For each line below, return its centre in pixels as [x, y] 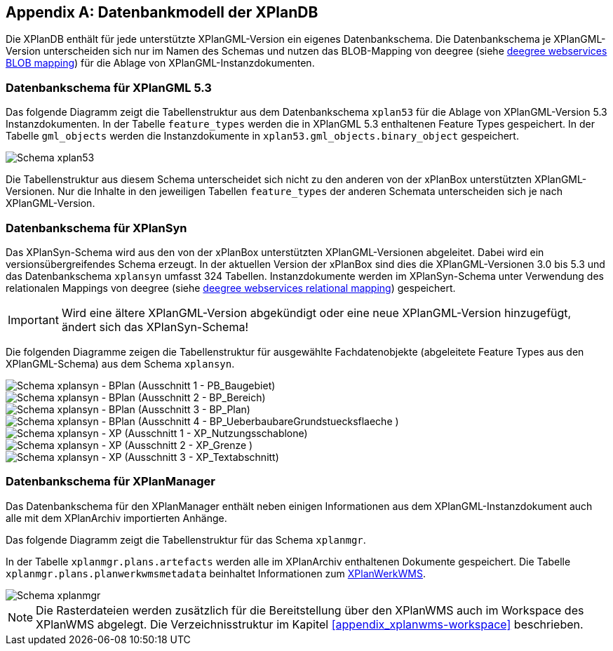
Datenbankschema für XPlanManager [110, 482]
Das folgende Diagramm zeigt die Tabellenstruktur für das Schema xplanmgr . [186, 539]
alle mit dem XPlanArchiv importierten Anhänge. [116, 518]
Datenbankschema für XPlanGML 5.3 [109, 87]
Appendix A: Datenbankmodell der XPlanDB [162, 12]
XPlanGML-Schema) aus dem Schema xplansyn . [120, 363]
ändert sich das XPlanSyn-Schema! [155, 327]
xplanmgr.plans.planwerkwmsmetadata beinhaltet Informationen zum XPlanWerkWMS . [216, 573]
